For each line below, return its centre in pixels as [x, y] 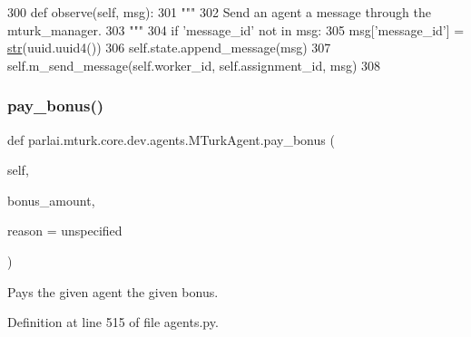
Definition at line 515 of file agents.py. [113, 322]
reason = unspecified [65, 231]
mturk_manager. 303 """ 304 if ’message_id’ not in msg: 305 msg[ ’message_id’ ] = [236, 29]
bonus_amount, [51, 200]
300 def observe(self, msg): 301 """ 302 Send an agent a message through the [219, 12]
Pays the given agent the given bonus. [113, 291]
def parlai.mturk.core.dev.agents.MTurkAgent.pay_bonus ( [171, 139]
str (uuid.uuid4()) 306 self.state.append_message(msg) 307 [169, 48]
